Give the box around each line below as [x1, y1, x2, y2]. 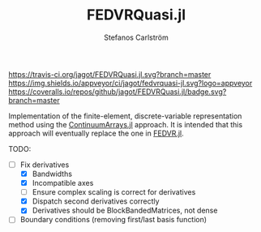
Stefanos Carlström [104, 32, 169, 42]
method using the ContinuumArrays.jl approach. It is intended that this [8, 119, 243, 129]
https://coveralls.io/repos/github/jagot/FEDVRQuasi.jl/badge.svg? [8, 87, 227, 97]
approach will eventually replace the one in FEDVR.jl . [8, 128, 184, 138]
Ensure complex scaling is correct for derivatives [32, 187, 196, 197]
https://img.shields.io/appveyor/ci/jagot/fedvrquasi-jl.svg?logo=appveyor [8, 78, 253, 88]
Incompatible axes [32, 178, 94, 188]
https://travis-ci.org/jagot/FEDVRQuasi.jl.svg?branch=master [8, 69, 212, 79]
